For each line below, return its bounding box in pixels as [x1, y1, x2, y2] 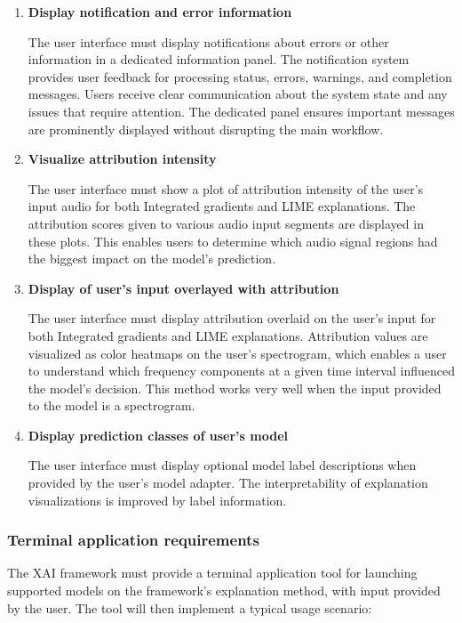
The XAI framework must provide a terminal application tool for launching [7, 563, 418, 582]
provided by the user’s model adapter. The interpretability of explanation [28, 473, 428, 492]
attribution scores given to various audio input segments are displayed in [28, 214, 424, 232]
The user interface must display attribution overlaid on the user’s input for [28, 309, 436, 328]
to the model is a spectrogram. [28, 396, 195, 415]
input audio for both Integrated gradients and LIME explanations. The [28, 197, 416, 215]
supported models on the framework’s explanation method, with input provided [7, 581, 441, 600]
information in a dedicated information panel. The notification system [28, 50, 410, 69]
